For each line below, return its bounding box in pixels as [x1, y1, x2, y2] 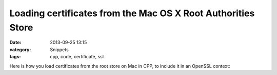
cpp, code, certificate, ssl [50, 54, 104, 60]
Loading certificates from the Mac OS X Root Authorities [9, 8, 255, 19]
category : [9, 46, 31, 53]
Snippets [50, 46, 69, 53]
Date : [9, 40, 22, 46]
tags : [9, 54, 21, 60]
